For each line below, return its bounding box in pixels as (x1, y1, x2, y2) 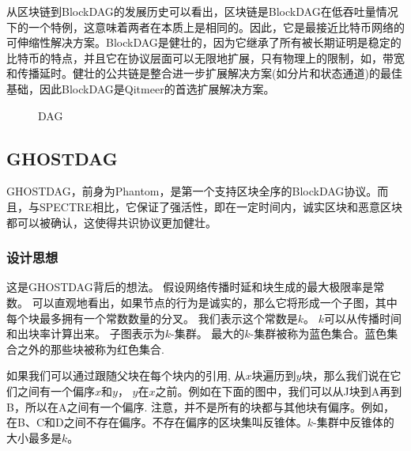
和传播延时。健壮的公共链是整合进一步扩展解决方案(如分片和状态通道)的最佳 (6, 65, 402, 81)
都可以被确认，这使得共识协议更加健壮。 (6, 214, 217, 230)
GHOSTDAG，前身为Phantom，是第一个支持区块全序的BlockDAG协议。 (6, 183, 378, 199)
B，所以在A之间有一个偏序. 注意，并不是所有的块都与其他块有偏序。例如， (6, 398, 394, 415)
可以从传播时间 (323, 309, 402, 326)
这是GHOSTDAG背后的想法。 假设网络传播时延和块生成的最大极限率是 (6, 279, 374, 295)
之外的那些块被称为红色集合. (17, 340, 164, 357)
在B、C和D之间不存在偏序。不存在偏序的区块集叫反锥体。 (6, 414, 307, 430)
